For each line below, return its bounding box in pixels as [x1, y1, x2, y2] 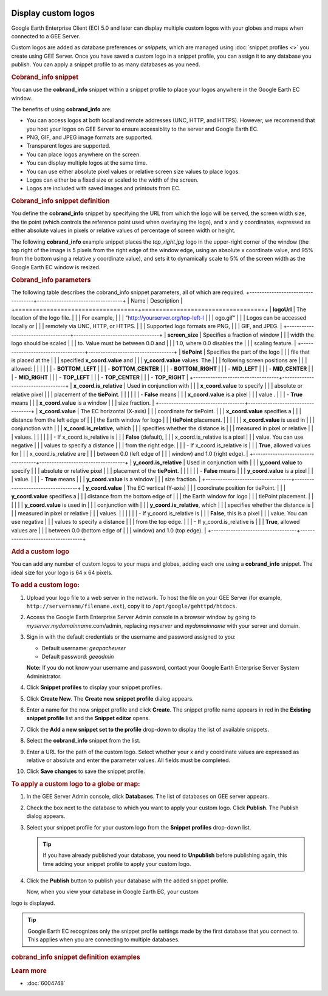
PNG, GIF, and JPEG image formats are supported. [26, 134, 153, 141]
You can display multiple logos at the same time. [26, 159, 148, 167]
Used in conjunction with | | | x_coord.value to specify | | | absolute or [126, 382, 303, 390]
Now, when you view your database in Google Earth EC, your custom [26, 888, 199, 896]
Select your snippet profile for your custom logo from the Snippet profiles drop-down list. [26, 823, 251, 831]
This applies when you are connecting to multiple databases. [27, 936, 180, 943]
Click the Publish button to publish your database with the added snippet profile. [26, 877, 229, 884]
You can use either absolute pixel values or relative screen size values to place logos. [26, 168, 240, 175]
